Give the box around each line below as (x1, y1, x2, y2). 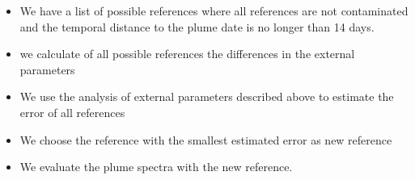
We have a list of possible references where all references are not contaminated (19, 2, 409, 19)
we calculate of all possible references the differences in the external (19, 45, 355, 62)
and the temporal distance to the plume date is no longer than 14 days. (19, 18, 375, 35)
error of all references (19, 103, 125, 120)
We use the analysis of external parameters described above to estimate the (19, 88, 394, 105)
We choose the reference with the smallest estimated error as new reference (19, 131, 392, 148)
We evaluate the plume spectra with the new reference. (19, 158, 293, 175)
